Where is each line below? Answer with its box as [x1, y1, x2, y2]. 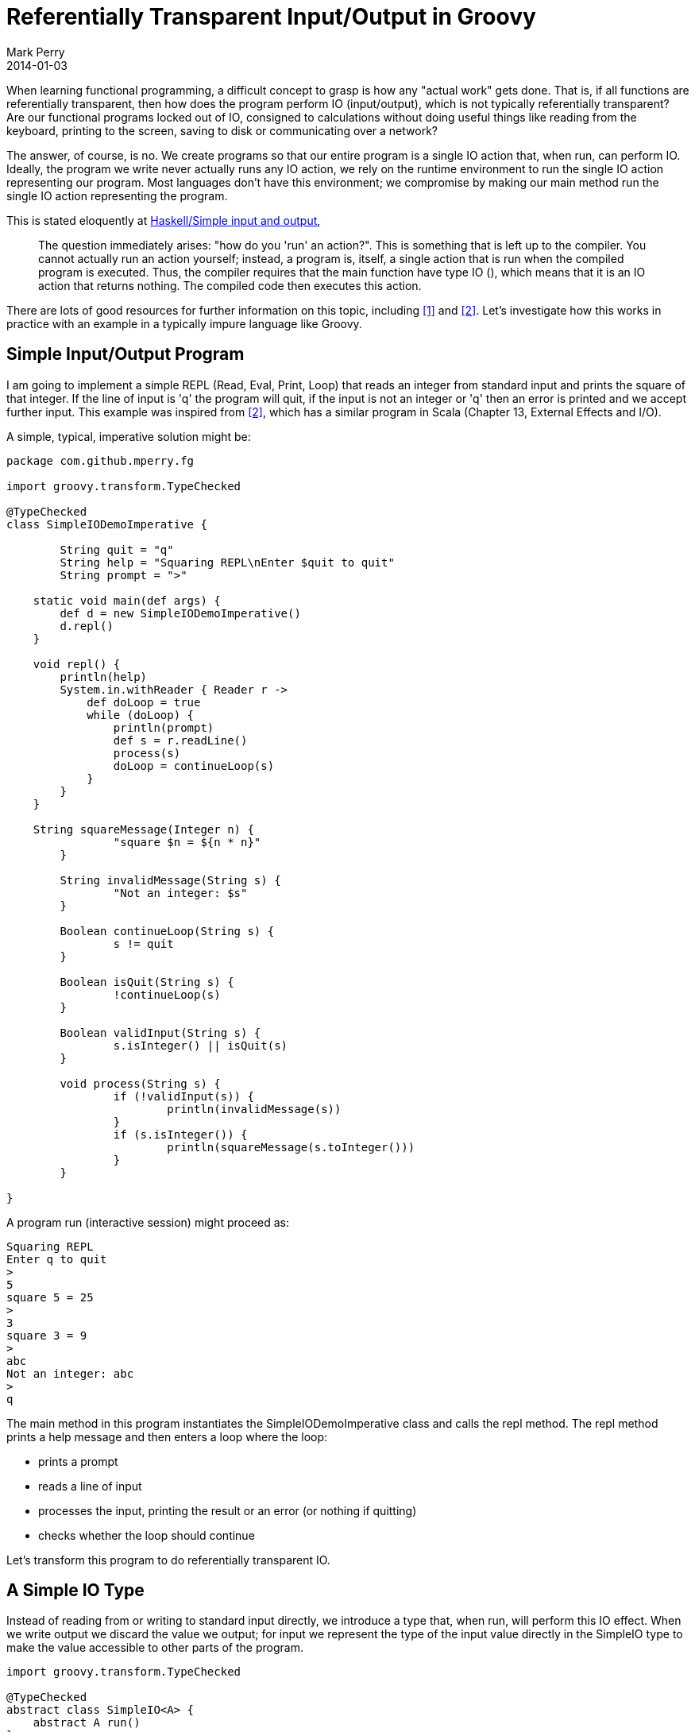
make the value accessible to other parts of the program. [6, 1641, 303, 1655]
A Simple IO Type [6, 1580, 145, 1601]
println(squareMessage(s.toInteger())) [167, 1140, 415, 1154]
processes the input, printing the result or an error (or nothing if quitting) [38, 1503, 417, 1517]
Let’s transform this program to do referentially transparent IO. [6, 1552, 330, 1567]
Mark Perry [6, 44, 65, 59]
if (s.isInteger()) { [113, 1127, 248, 1141]
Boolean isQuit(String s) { [60, 975, 234, 988]
